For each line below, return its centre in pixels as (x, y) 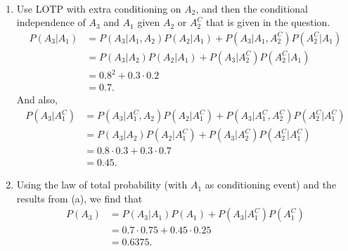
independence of (51, 22)
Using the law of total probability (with (102, 185)
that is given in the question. (268, 22)
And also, (37, 99)
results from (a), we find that (79, 198)
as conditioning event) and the (271, 185)
